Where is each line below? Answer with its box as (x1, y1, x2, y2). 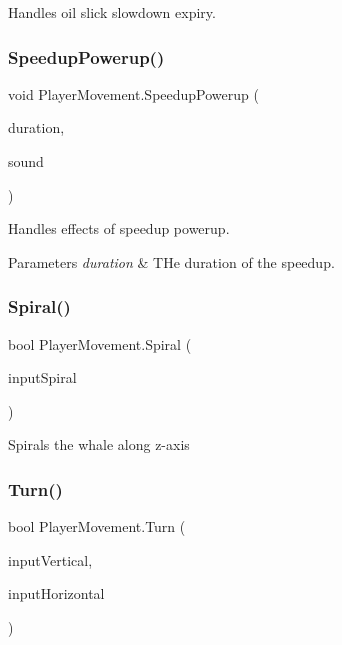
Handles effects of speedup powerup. (8, 218, 230, 239)
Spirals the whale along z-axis (8, 434, 190, 455)
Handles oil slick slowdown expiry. (8, 2, 216, 22)
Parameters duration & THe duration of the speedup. (8, 251, 335, 272)
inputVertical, (8, 549, 93, 570)
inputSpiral (8, 367, 77, 388)
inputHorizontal (8, 583, 105, 604)
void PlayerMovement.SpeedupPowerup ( (8, 83, 259, 104)
